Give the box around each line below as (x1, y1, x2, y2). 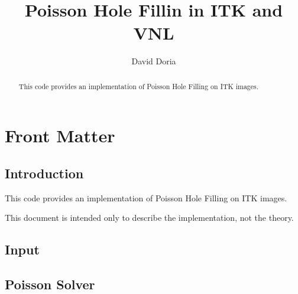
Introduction (5, 164, 84, 182)
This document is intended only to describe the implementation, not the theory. (5, 211, 294, 224)
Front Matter (5, 123, 115, 148)
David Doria (131, 55, 176, 67)
